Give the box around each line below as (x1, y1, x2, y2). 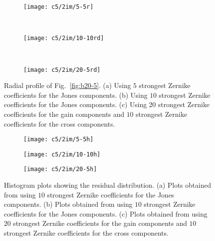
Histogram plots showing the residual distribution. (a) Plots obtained (4, 180, 211, 190)
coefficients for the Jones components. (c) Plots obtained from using (4, 208, 208, 219)
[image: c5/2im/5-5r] (23, 3, 94, 10)
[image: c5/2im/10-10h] (23, 151, 101, 158)
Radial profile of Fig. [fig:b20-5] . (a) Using (4, 80, 131, 90)
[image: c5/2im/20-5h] (23, 166, 97, 173)
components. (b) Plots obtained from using (4, 199, 132, 209)
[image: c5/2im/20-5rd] (23, 66, 101, 73)
